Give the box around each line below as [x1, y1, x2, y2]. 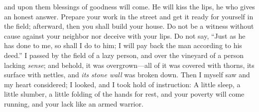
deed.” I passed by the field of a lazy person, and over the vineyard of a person [4, 50, 244, 60]
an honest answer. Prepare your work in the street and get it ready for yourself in [4, 11, 254, 21]
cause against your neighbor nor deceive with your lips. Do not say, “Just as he [4, 30, 246, 41]
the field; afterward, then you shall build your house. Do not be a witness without [4, 21, 254, 31]
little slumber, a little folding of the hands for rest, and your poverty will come [4, 89, 245, 99]
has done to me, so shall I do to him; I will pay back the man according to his [4, 40, 242, 51]
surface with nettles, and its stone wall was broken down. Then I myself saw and [4, 69, 250, 80]
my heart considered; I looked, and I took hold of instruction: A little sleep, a [4, 79, 241, 89]
